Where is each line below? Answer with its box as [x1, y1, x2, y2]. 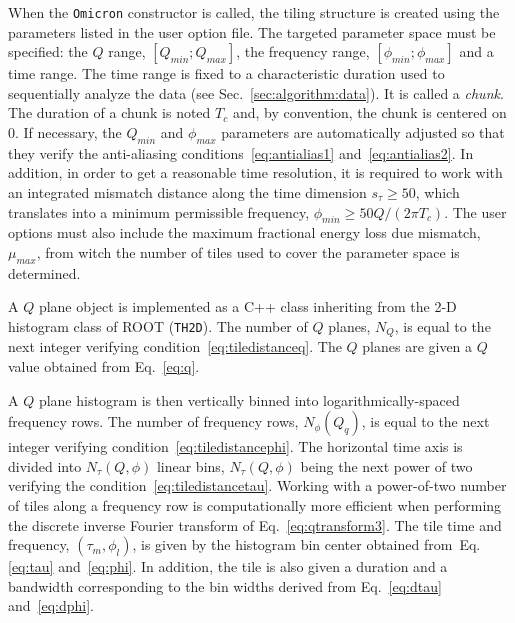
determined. [8, 262, 81, 283]
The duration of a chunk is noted [8, 102, 211, 123]
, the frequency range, [236, 41, 370, 62]
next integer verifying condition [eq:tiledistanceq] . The [8, 336, 342, 357]
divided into [8, 455, 82, 476]
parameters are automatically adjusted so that [221, 122, 505, 143]
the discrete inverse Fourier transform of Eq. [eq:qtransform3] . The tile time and [8, 514, 502, 535]
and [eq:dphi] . [8, 595, 95, 616]
